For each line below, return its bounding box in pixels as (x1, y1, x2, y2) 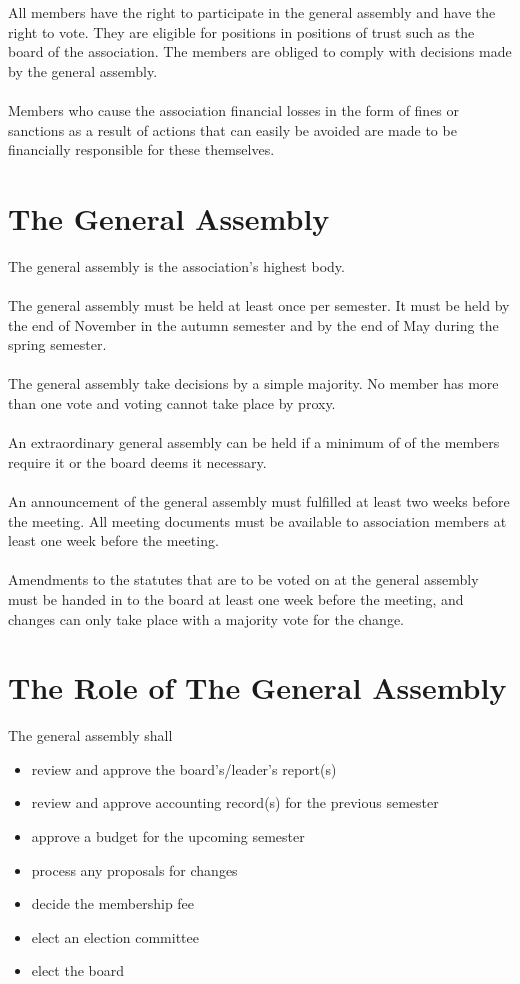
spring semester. (8, 334, 107, 355)
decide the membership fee (31, 893, 195, 914)
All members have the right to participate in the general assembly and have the (8, 2, 496, 22)
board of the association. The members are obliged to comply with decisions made (8, 41, 512, 62)
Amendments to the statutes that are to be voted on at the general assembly (8, 569, 479, 590)
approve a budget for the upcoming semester (31, 826, 305, 847)
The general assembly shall (8, 725, 173, 746)
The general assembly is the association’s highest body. (8, 255, 345, 276)
